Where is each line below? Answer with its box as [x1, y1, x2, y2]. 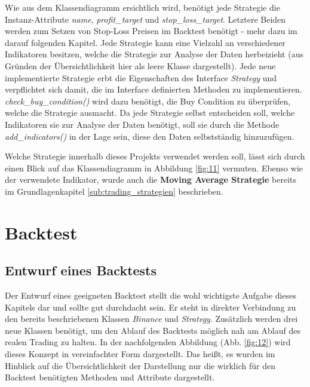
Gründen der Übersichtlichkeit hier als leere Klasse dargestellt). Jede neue [5, 59, 276, 72]
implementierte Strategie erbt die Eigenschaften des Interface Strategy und [5, 71, 277, 84]
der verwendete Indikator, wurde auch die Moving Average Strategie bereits [5, 173, 297, 186]
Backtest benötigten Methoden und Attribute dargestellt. [5, 371, 215, 383]
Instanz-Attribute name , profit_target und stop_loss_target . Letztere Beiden [5, 13, 286, 25]
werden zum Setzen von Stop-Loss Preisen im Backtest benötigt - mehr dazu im [5, 24, 297, 37]
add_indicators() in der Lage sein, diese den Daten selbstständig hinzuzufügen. [5, 130, 294, 142]
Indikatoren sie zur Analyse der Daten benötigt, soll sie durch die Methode [5, 118, 280, 130]
